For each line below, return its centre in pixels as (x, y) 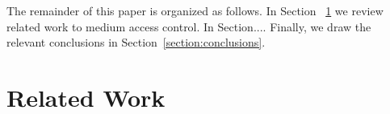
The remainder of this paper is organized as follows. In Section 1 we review (195, 10)
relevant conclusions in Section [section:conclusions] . (136, 42)
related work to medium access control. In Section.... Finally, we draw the (189, 26)
